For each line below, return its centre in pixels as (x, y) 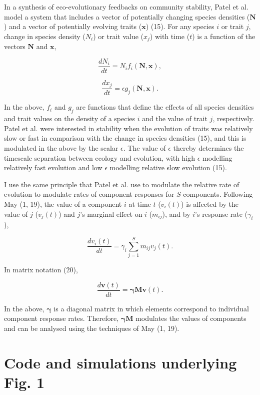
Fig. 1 (24, 382)
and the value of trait (175, 118)
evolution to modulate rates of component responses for (89, 194)
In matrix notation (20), (41, 270)
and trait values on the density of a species (70, 118)
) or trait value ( (118, 36)
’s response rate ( (221, 214)
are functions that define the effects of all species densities (165, 107)
